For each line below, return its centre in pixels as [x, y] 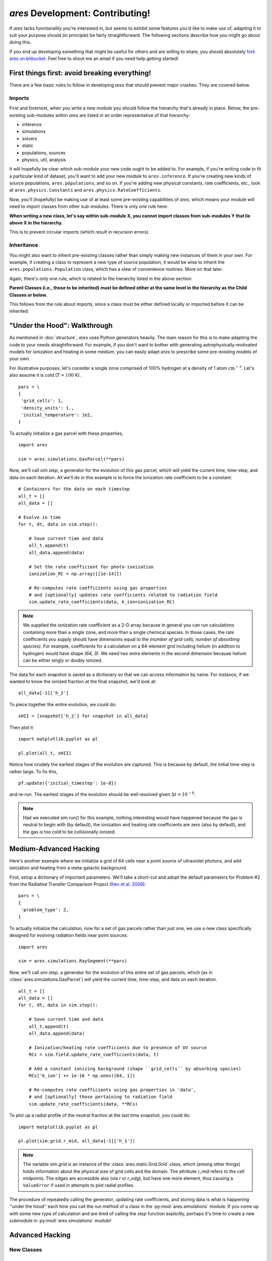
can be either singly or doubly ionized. [63, 660]
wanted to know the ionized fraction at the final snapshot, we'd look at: [83, 681]
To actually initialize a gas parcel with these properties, [66, 433]
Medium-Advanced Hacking [55, 849]
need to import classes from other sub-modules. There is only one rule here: [89, 206]
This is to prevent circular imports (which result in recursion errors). [79, 232]
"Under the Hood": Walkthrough [61, 326]
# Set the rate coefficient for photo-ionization [91, 567]
